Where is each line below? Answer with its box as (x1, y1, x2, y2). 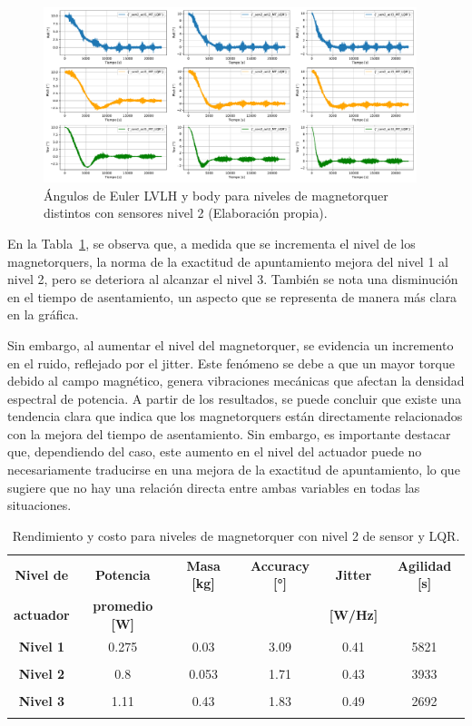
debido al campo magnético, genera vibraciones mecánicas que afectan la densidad (7, 371, 465, 390)
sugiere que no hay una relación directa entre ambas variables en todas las (7, 477, 420, 496)
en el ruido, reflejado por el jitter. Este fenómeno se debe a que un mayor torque (7, 353, 455, 372)
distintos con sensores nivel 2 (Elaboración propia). (44, 203, 328, 222)
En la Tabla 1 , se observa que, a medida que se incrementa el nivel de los (7, 233, 416, 252)
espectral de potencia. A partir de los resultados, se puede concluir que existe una (7, 388, 462, 407)
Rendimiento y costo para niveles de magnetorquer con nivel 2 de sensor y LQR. (12, 525, 460, 544)
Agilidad (397, 555, 452, 574)
